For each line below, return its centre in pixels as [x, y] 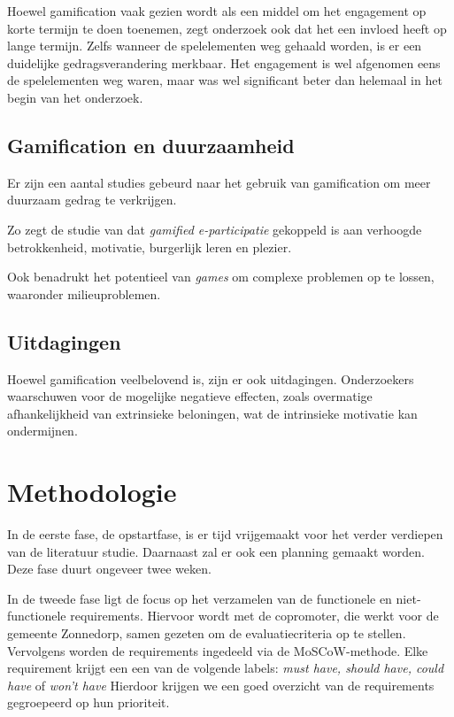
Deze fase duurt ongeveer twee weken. [109, 569]
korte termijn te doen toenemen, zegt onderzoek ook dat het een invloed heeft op [227, 28]
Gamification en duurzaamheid [151, 145]
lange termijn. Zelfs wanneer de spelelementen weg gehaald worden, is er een [215, 46]
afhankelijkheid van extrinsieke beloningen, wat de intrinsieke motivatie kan [212, 413]
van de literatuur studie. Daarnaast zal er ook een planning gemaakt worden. [216, 551]
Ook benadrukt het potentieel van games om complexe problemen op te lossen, [221, 277]
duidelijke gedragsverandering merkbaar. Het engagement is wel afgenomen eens [224, 62]
